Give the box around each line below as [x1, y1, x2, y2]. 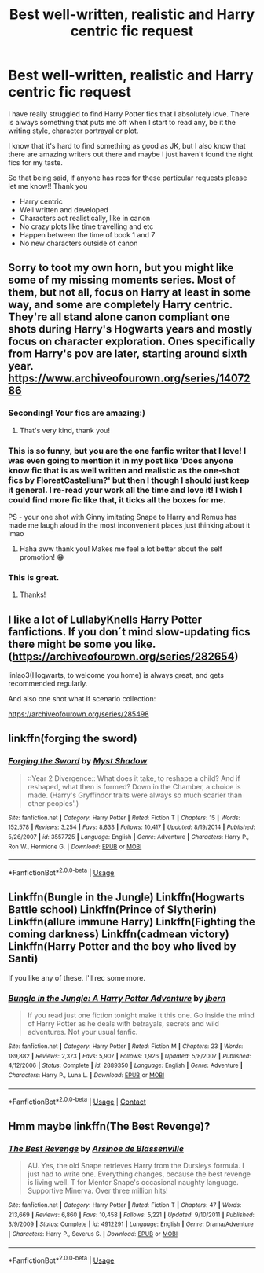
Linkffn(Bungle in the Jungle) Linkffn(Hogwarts [8, 891, 245, 904]
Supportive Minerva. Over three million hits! [27, 1186, 169, 1196]
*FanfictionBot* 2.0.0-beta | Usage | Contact [8, 1095, 147, 1106]
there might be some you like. [8, 637, 156, 650]
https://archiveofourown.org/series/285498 [8, 709, 149, 719]
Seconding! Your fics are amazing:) [8, 407, 145, 418]
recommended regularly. [8, 679, 88, 689]
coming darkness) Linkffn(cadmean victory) [8, 928, 229, 941]
